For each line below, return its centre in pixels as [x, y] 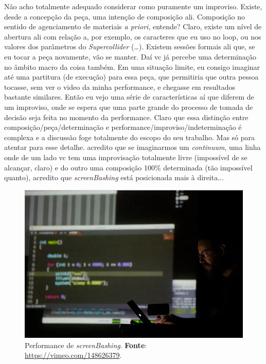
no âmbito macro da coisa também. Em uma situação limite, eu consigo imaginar [132, 66]
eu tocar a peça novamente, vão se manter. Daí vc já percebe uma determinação [130, 56]
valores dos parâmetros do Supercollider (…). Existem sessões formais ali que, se [130, 46]
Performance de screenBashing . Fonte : [86, 345]
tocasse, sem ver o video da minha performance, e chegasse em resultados [120, 87]
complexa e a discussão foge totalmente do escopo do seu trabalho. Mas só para [130, 137]
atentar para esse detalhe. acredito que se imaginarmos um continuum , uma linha [132, 147]
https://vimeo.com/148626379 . [73, 355]
